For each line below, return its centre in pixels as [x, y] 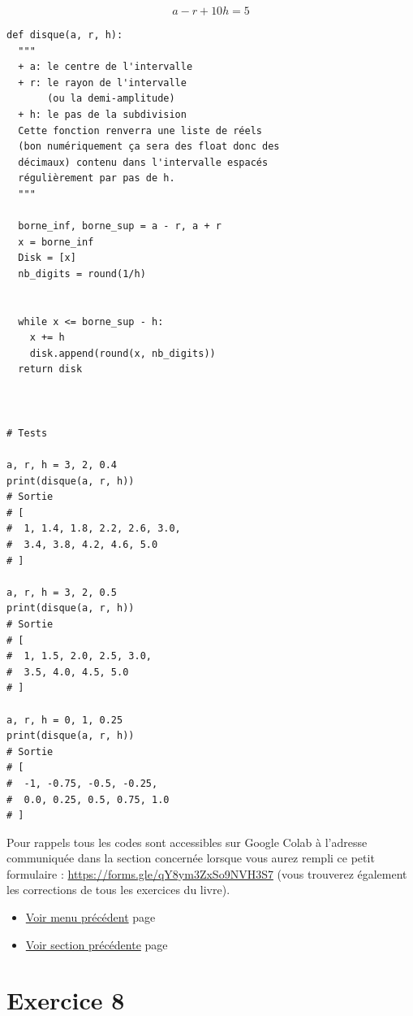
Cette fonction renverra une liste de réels [140, 130]
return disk [50, 369]
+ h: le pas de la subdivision [102, 114]
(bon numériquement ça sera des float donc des [149, 147]
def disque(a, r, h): [65, 35]
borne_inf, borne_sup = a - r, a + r [120, 226]
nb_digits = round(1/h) [82, 274]
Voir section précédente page [97, 944]
